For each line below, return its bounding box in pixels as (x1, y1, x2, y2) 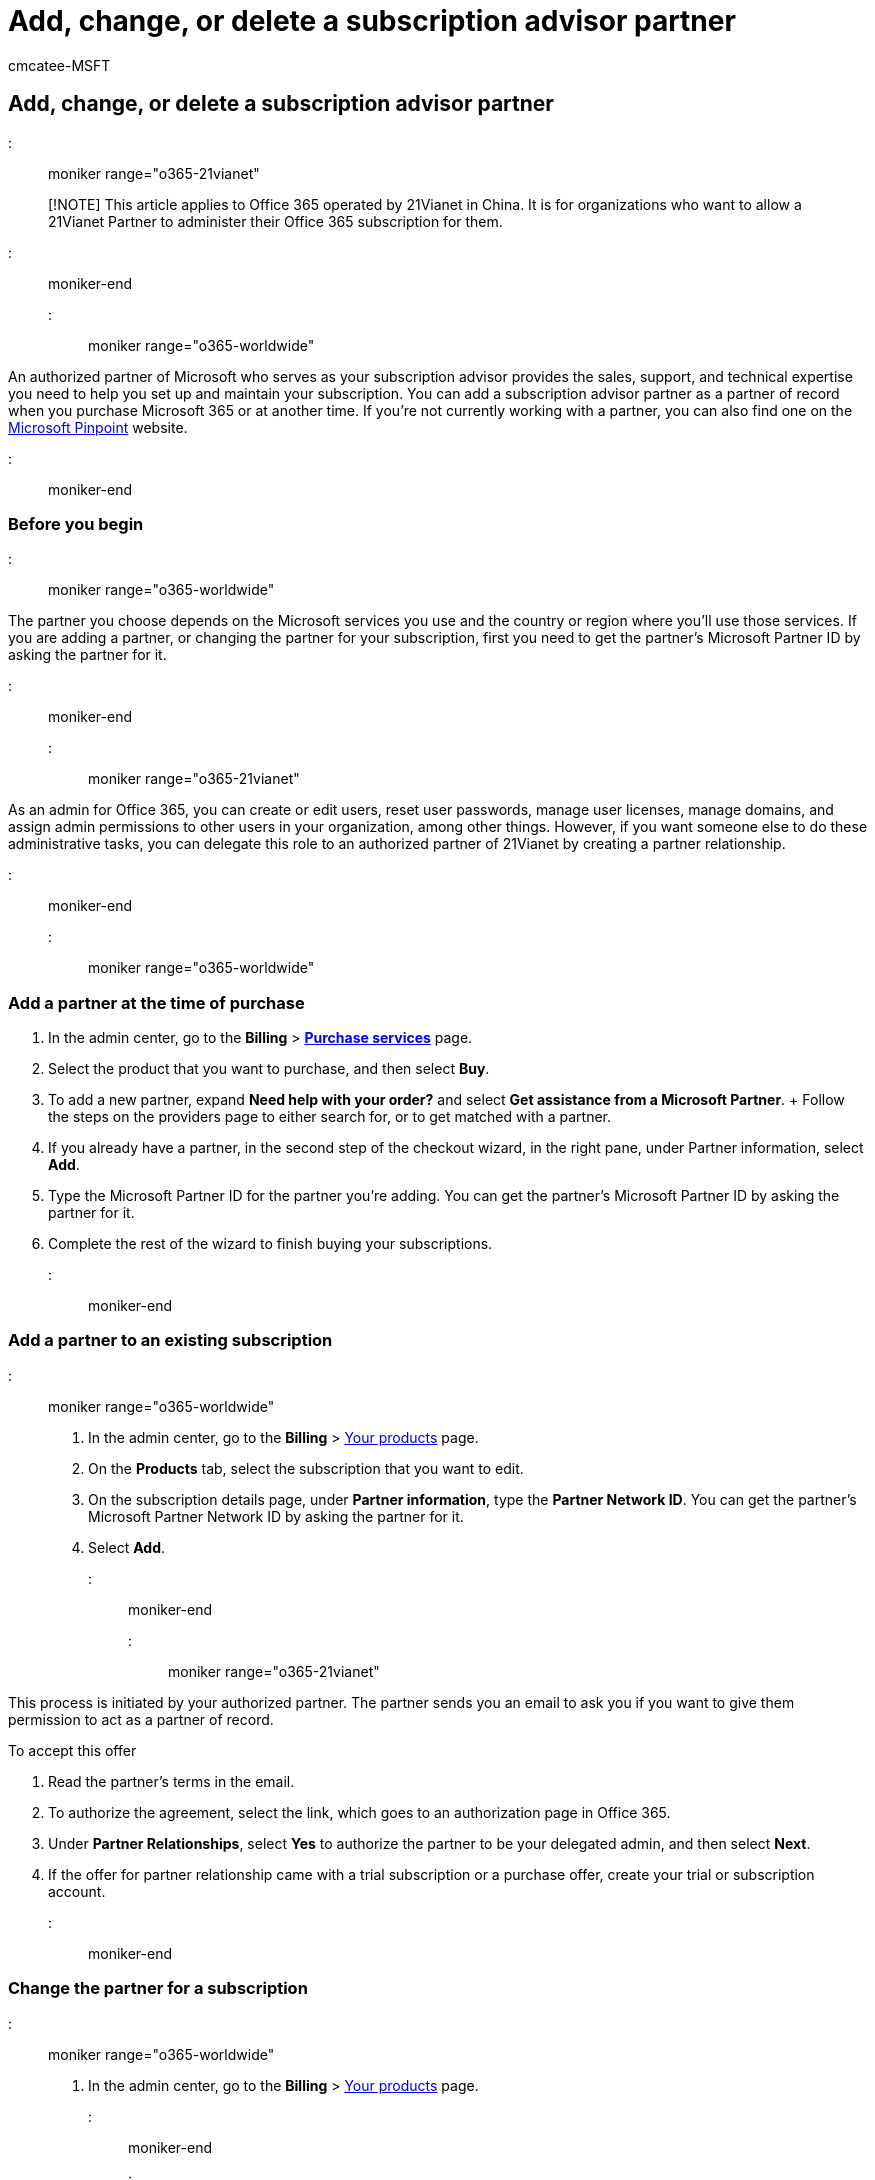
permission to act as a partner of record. (8, 1710, 274, 1728)
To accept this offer (8, 1741, 137, 1759)
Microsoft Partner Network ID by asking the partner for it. (88, 1507, 464, 1525)
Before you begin (8, 513, 144, 534)
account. (48, 1882, 106, 1900)
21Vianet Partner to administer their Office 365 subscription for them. (48, 212, 503, 230)
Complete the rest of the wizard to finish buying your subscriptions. (48, 1235, 493, 1253)
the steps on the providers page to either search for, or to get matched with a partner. (48, 1108, 611, 1126)
